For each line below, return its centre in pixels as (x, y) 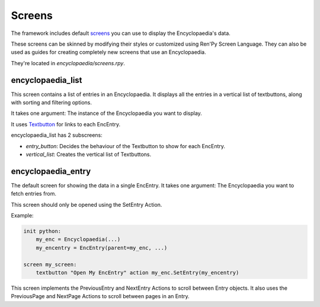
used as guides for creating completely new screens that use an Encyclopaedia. (109, 52)
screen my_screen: (50, 264)
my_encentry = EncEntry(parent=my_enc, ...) (102, 248)
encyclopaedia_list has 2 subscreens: (57, 135)
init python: (42, 231)
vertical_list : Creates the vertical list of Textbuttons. (89, 154)
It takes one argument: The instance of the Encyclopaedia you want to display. (107, 113)
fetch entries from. (33, 194)
